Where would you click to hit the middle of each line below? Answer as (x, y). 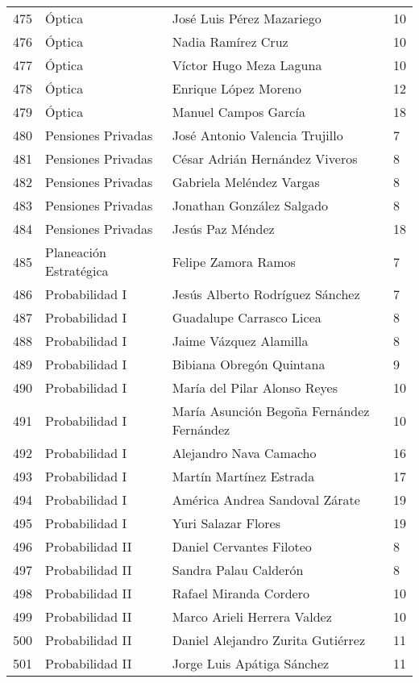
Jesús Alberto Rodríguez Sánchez (266, 294)
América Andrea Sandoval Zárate (266, 500)
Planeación (76, 252)
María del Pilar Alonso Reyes (255, 387)
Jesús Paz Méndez (223, 229)
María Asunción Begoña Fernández (271, 411)
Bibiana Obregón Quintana (249, 364)
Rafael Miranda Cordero (241, 593)
